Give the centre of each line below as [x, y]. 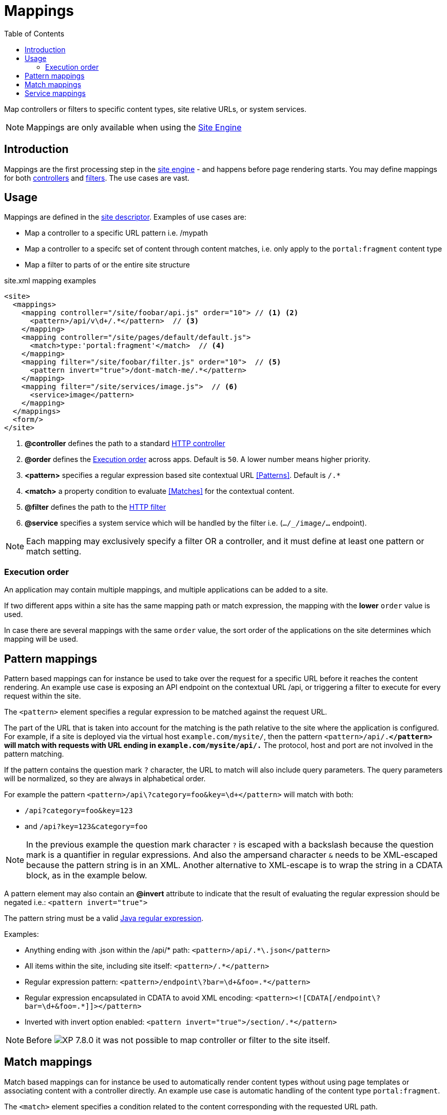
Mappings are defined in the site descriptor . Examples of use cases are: [125, 217]
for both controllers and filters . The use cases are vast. [97, 178]
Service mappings [55, 93]
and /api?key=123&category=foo [86, 826]
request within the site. [43, 696]
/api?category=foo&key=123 [79, 811]
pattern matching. [34, 754]
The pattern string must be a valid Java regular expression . [104, 918]
